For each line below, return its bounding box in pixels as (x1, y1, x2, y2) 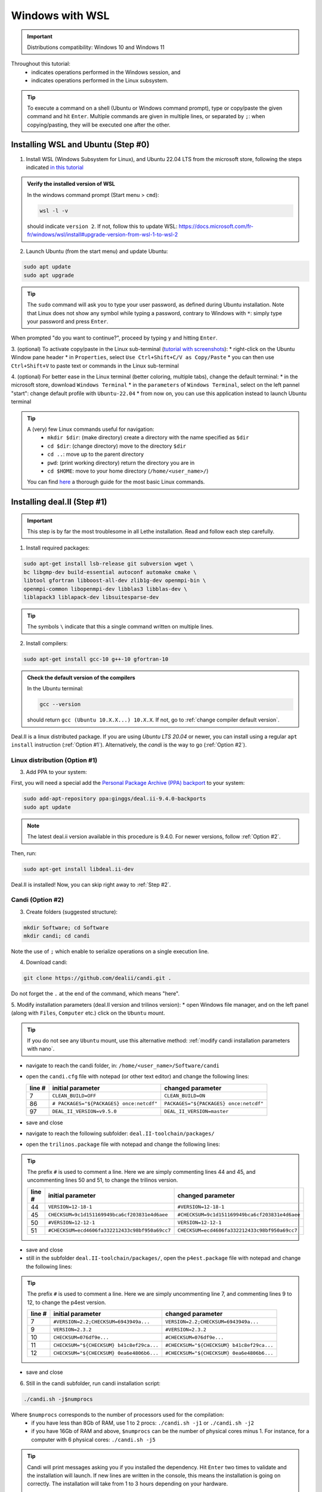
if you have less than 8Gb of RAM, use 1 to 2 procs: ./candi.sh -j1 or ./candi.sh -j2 (31, 1419, 255, 1426)
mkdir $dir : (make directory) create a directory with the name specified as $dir (47, 434, 249, 441)
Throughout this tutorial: (11, 60, 71, 67)
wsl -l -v (39, 207, 69, 214)
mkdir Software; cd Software (23, 924, 109, 931)
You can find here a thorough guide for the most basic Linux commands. (27, 478, 205, 486)
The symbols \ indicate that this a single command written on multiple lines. (27, 623, 214, 630)
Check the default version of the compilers (27, 674, 135, 681)
